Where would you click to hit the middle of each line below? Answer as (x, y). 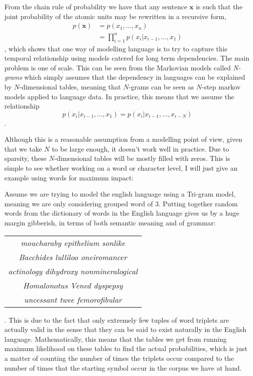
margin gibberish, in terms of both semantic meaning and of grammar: (110, 223)
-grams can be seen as (161, 86)
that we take (23, 148)
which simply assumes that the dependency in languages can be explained (135, 77)
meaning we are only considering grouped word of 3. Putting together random (121, 203)
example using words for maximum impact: (69, 177)
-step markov (221, 86)
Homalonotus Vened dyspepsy (73, 285)
